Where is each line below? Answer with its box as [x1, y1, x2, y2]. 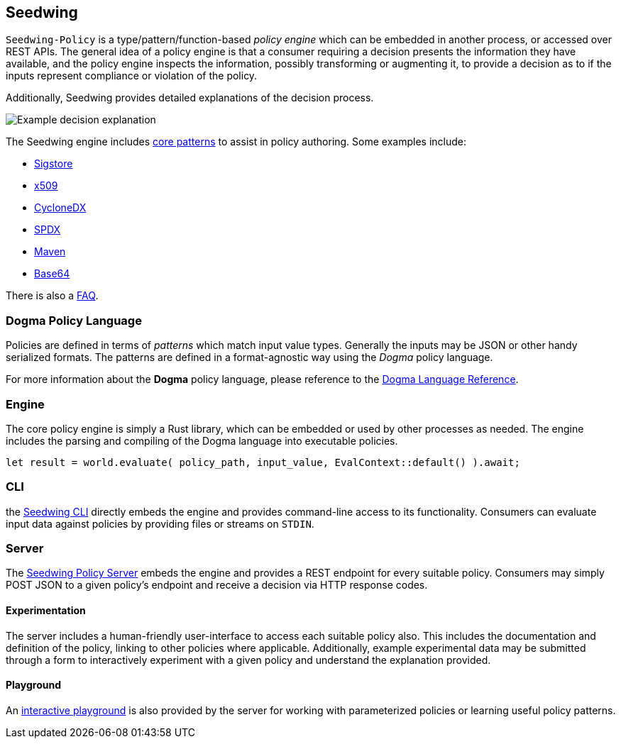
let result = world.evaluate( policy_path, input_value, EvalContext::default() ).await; [6, 456, 520, 468]
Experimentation [6, 604, 86, 617]
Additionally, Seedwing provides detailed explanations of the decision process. [6, 91, 374, 104]
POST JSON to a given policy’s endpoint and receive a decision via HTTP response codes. [6, 579, 428, 592]
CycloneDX [34, 201, 87, 214]
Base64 [34, 267, 70, 280]
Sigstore [34, 157, 73, 170]
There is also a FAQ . [6, 289, 99, 302]
